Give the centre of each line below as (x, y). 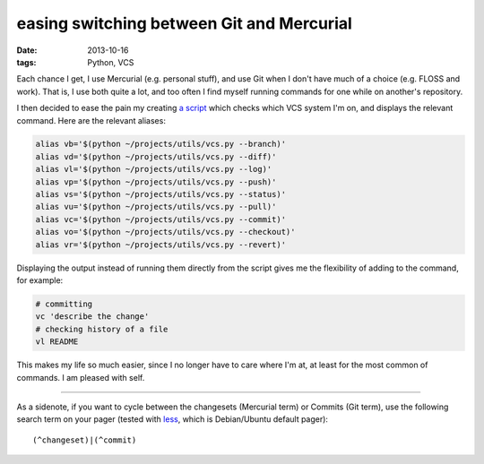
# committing (64, 304)
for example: (40, 280)
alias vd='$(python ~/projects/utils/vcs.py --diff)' (156, 156)
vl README (57, 342)
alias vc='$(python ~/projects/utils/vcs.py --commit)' (161, 219)
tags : (26, 62)
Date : (27, 50)
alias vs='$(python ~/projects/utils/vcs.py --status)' (161, 194)
